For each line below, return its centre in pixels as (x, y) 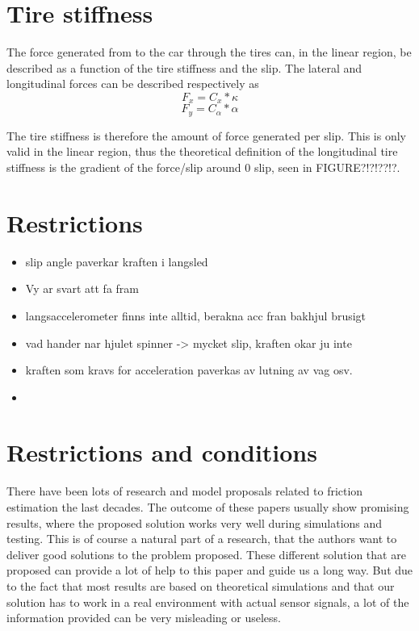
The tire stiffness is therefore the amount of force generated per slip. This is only (207, 135)
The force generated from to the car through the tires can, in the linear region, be (209, 52)
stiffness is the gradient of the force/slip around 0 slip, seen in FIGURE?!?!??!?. (203, 167)
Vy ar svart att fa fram (82, 288)
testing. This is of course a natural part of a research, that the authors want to (202, 539)
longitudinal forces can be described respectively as (133, 84)
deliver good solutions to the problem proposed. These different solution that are (206, 554)
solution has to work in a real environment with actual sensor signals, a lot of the (208, 602)
